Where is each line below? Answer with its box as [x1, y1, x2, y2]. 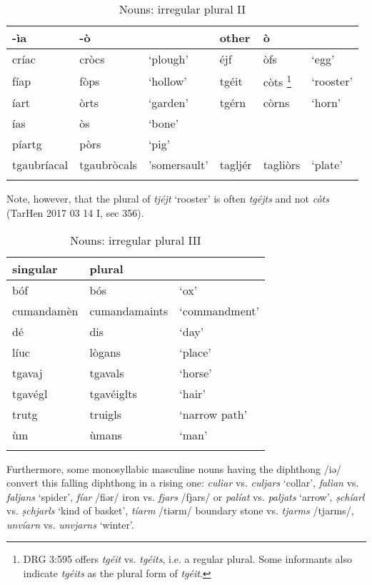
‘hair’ [179, 385, 206, 402]
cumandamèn [12, 302, 79, 319]
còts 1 [263, 71, 292, 91]
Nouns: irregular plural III [70, 231, 201, 248]
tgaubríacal [12, 156, 69, 173]
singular [12, 260, 58, 277]
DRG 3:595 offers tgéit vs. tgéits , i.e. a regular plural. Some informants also [23, 551, 353, 566]
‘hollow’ [148, 72, 187, 89]
